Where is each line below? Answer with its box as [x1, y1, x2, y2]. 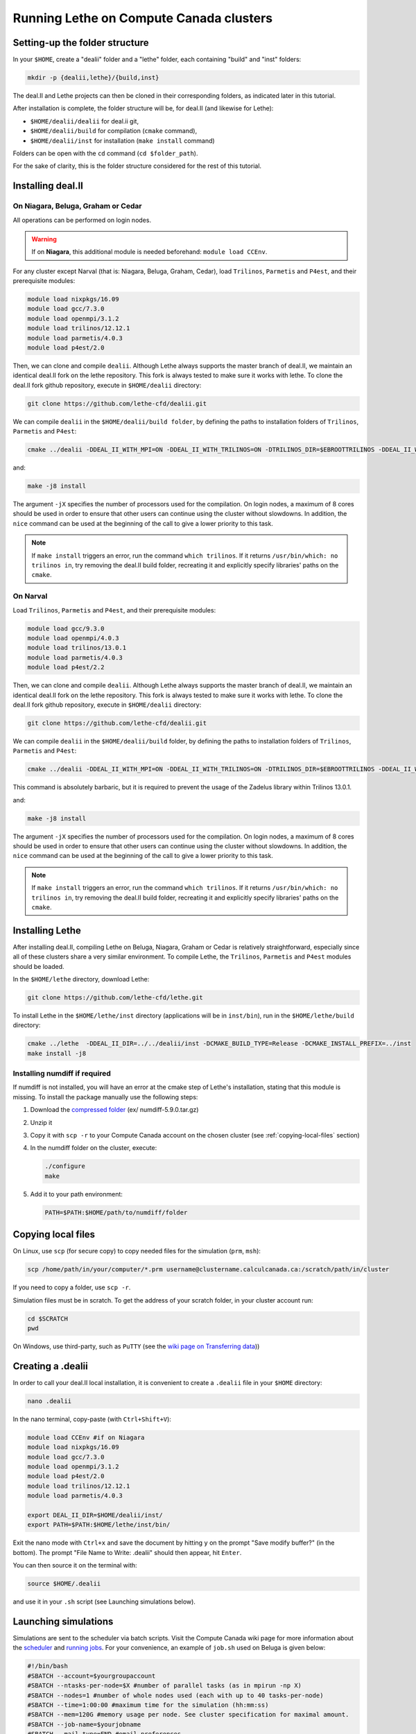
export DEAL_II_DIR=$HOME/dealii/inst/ [27, 1511, 163, 1519]
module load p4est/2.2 [27, 663, 105, 671]
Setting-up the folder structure [12, 37, 149, 49]
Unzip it [30, 1118, 53, 1126]
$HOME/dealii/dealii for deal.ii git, [30, 117, 139, 125]
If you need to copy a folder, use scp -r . [12, 1283, 131, 1291]
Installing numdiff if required [12, 1069, 111, 1079]
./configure [44, 1162, 86, 1170]
